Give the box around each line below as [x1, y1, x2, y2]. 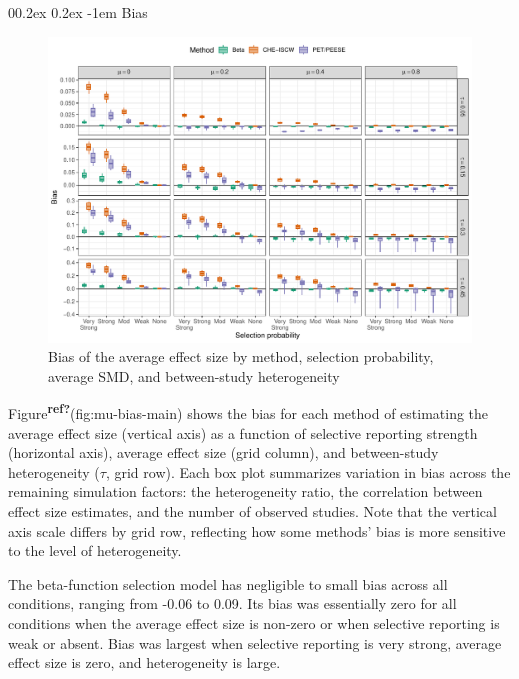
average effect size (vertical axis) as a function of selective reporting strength [8, 422, 478, 443]
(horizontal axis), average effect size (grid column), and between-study [8, 442, 439, 463]
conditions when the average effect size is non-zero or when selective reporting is [8, 612, 500, 633]
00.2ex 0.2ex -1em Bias [8, 2, 148, 22]
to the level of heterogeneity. [8, 540, 182, 561]
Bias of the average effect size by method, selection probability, [48, 346, 434, 367]
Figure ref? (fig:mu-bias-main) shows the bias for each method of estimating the [8, 400, 489, 424]
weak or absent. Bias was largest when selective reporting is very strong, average [8, 632, 502, 653]
